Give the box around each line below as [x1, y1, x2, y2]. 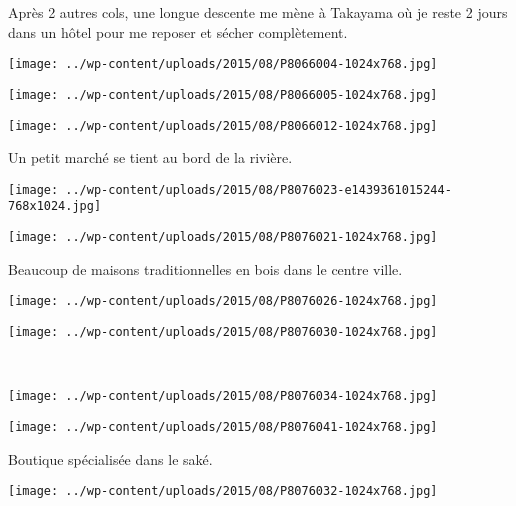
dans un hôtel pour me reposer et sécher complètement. [8, 21, 348, 42]
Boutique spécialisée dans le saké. [8, 448, 213, 469]
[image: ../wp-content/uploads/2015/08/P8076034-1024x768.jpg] [8, 389, 438, 404]
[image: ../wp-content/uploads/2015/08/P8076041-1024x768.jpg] [8, 419, 438, 434]
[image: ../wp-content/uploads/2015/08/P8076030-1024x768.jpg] [8, 324, 438, 339]
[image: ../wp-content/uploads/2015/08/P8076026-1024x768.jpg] [8, 294, 438, 309]
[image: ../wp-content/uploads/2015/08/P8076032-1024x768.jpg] [8, 484, 438, 499]
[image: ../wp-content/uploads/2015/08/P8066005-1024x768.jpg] [8, 87, 438, 102]
